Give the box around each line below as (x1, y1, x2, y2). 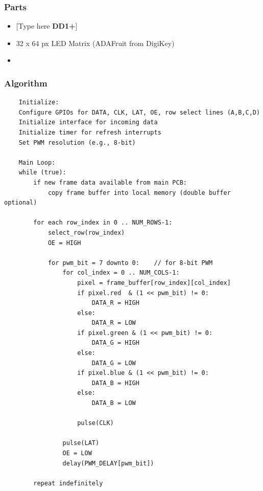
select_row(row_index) (47, 229, 125, 236)
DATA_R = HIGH (91, 299, 139, 307)
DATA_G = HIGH (91, 339, 139, 347)
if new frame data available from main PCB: (33, 178, 187, 186)
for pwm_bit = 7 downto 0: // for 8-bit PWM (47, 259, 213, 266)
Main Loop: (18, 159, 56, 166)
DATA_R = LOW (91, 319, 136, 327)
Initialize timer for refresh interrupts (18, 129, 161, 136)
